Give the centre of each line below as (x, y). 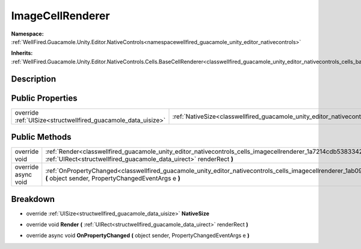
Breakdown (33, 199)
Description (34, 79)
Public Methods (41, 137)
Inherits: (22, 53)
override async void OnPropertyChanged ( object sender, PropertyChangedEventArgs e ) (138, 236)
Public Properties (44, 98)
